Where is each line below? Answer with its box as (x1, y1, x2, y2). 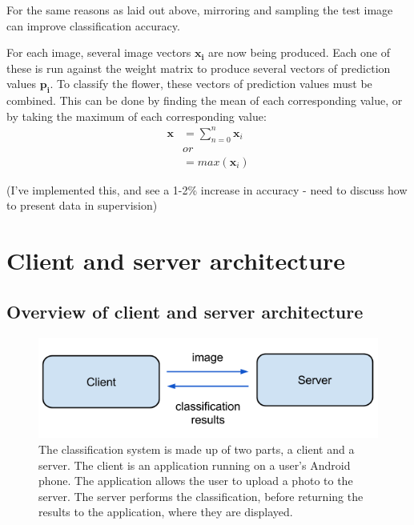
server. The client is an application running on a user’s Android (38, 456, 351, 473)
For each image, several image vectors (6, 44, 191, 61)
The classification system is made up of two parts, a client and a (38, 441, 355, 458)
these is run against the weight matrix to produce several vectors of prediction (6, 59, 391, 76)
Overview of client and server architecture (6, 299, 364, 323)
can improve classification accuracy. (6, 17, 180, 34)
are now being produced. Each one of (207, 44, 390, 61)
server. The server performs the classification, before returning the (38, 487, 364, 504)
